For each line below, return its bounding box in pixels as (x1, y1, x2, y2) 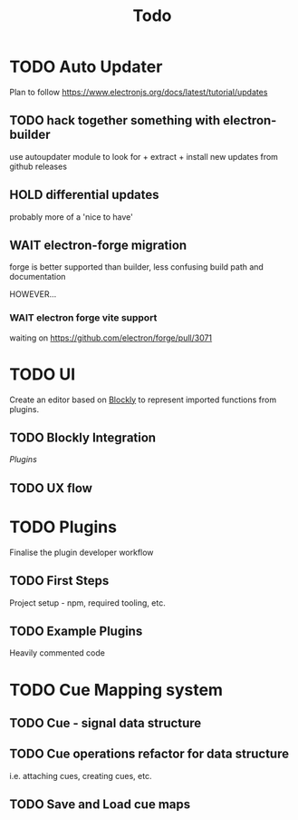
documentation (9, 272, 66, 282)
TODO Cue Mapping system (9, 679, 224, 700)
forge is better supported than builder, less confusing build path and (9, 262, 264, 272)
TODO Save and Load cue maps (9, 796, 191, 813)
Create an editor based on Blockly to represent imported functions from (9, 394, 277, 405)
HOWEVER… (9, 289, 57, 300)
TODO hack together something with (9, 113, 221, 128)
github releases (9, 161, 68, 172)
